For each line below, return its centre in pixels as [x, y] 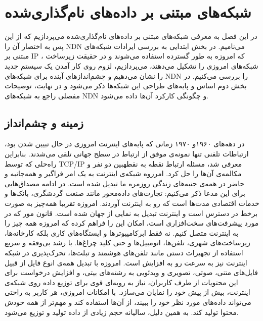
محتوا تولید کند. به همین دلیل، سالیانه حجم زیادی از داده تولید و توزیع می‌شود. [122, 312]
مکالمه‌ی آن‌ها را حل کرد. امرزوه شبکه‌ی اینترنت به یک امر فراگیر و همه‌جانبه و [123, 173]
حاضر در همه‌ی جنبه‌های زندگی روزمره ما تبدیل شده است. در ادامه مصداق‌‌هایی [125, 183]
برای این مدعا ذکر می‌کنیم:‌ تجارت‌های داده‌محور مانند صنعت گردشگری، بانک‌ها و [125, 193]
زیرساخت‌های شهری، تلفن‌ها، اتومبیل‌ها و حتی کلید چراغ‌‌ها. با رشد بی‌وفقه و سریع [127, 243]
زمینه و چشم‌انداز [44, 122]
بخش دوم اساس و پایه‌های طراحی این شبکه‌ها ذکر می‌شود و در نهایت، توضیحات [126, 86]
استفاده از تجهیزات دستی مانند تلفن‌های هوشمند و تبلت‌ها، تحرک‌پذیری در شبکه [124, 253]
